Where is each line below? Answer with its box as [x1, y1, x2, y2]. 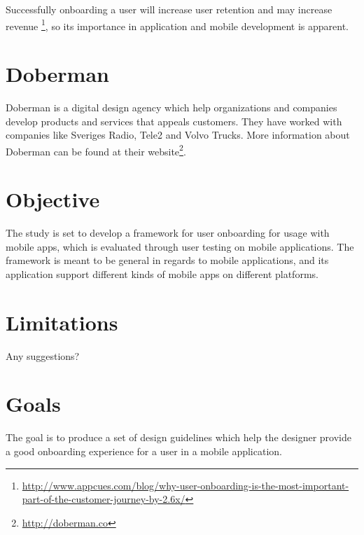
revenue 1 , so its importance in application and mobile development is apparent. [6, 16, 349, 33]
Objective [6, 185, 100, 214]
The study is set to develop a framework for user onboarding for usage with [6, 225, 330, 240]
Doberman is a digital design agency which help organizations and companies [6, 99, 337, 114]
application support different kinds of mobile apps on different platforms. [6, 266, 318, 281]
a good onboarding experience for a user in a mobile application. [6, 443, 282, 458]
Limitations [6, 307, 118, 336]
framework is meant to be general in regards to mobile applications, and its [6, 253, 329, 267]
